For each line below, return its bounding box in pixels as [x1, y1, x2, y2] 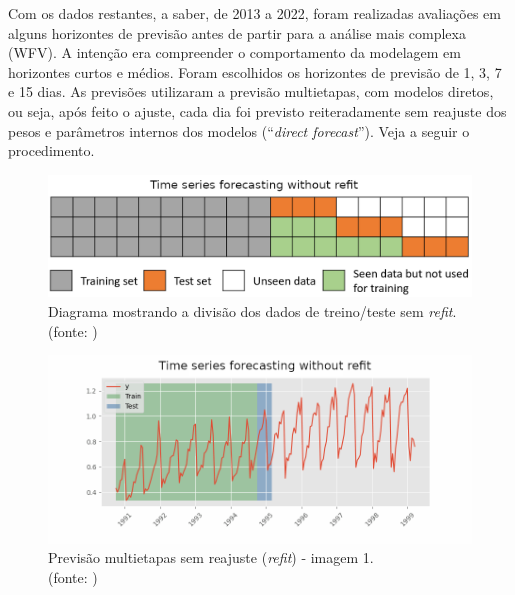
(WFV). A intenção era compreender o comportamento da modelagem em [8, 42, 461, 63]
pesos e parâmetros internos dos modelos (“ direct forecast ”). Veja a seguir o [8, 120, 470, 141]
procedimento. [8, 140, 95, 161]
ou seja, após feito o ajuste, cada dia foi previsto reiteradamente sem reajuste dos [8, 100, 507, 121]
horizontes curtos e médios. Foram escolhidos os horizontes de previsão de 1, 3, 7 [8, 61, 502, 82]
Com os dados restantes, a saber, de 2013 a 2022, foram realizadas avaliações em [8, 3, 501, 23]
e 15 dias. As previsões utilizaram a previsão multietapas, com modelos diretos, [8, 81, 494, 102]
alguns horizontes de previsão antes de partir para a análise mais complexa [8, 22, 466, 43]
